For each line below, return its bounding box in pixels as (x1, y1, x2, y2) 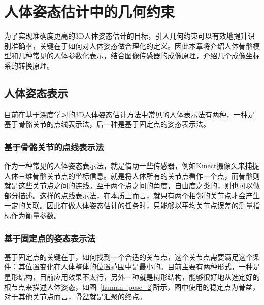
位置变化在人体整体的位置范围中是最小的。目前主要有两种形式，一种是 (25, 261, 260, 272)
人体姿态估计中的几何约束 (4, 1, 175, 22)
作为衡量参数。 (11, 210, 61, 221)
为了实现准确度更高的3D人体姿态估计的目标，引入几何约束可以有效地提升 (4, 30, 248, 41)
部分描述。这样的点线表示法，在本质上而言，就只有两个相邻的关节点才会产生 (4, 190, 260, 200)
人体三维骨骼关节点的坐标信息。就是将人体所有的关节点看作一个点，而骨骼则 (4, 170, 260, 181)
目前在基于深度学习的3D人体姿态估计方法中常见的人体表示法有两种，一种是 (4, 109, 255, 119)
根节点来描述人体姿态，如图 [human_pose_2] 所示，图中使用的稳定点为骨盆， (4, 281, 260, 292)
